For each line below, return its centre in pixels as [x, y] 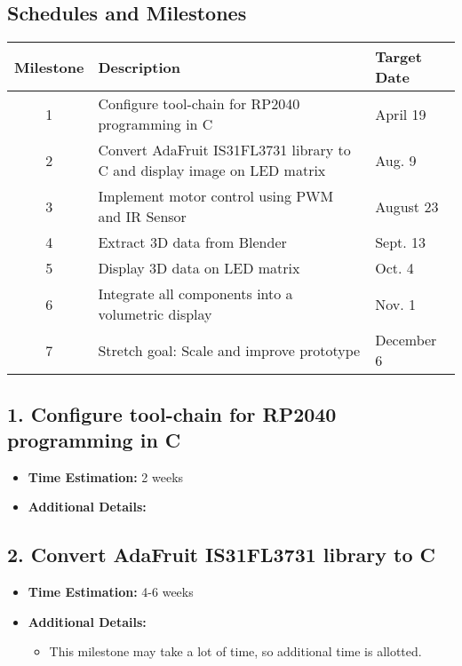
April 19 [401, 114]
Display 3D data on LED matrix [199, 268]
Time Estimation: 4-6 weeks [111, 592]
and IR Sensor [142, 217]
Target [398, 57]
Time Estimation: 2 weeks [106, 476]
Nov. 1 [395, 304]
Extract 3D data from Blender [192, 242]
